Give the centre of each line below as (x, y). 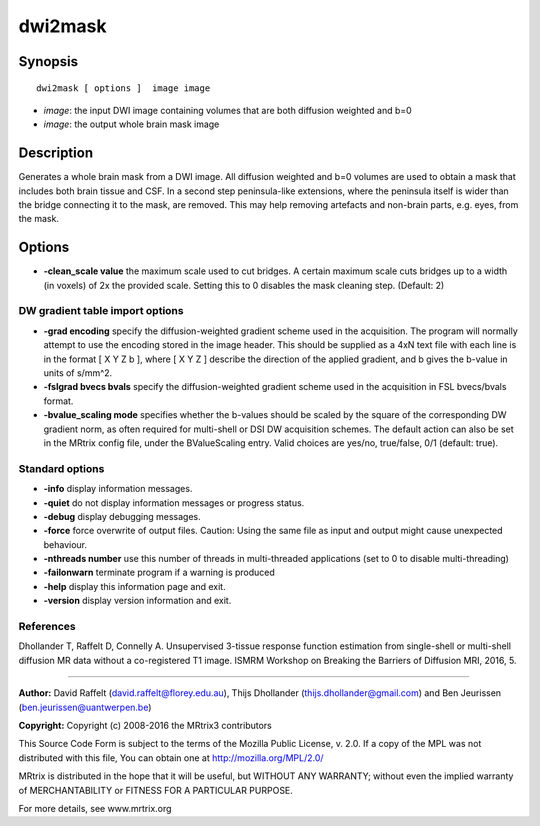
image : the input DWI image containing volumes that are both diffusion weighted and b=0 (227, 110)
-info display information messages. (118, 489)
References (47, 627)
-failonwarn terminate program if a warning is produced (159, 572)
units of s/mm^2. (78, 373)
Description (56, 153)
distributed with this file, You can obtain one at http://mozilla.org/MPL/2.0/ (171, 757)
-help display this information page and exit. (134, 586)
